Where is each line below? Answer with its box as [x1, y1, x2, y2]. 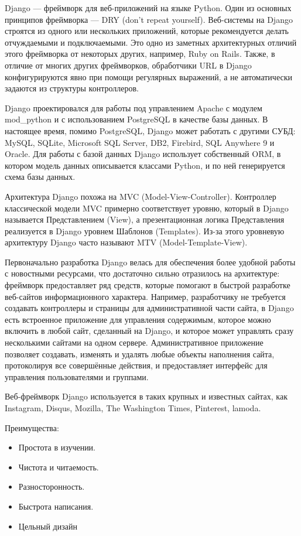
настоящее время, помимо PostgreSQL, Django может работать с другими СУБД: [5, 124, 296, 136]
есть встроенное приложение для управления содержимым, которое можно [5, 313, 271, 325]
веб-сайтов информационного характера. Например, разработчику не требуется [5, 290, 286, 302]
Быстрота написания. [18, 500, 94, 512]
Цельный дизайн [18, 520, 77, 532]
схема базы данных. [5, 170, 76, 183]
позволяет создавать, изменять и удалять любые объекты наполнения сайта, [5, 347, 275, 360]
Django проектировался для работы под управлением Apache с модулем [5, 101, 262, 114]
